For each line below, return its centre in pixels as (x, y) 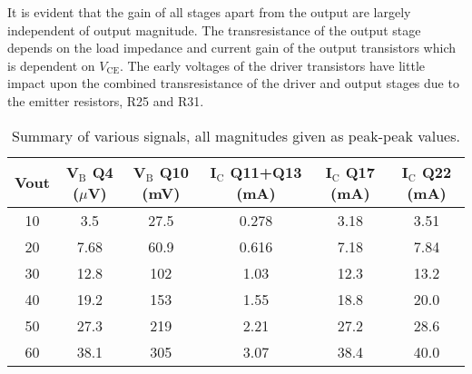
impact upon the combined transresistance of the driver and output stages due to (233, 83)
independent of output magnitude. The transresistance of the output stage (214, 30)
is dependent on (51, 65)
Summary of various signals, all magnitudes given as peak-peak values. (236, 135)
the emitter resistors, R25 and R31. (106, 100)
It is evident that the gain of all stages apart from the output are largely (209, 12)
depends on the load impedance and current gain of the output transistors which (232, 48)
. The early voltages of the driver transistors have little (272, 65)
